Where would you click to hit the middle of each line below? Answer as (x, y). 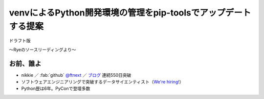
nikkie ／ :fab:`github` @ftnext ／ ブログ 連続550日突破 (76, 75)
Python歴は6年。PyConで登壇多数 (56, 89)
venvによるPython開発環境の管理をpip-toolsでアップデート (130, 13)
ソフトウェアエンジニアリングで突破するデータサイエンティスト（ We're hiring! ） (102, 82)
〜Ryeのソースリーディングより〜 (43, 49)
